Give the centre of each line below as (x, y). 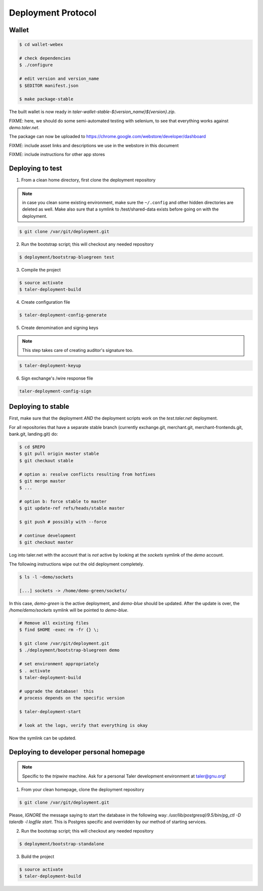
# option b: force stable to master (63, 502)
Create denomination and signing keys (60, 328)
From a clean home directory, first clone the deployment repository (88, 180)
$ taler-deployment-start (50, 712)
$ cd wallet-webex (41, 45)
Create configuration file (46, 302)
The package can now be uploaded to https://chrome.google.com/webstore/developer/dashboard (108, 136)
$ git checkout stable (46, 460)
